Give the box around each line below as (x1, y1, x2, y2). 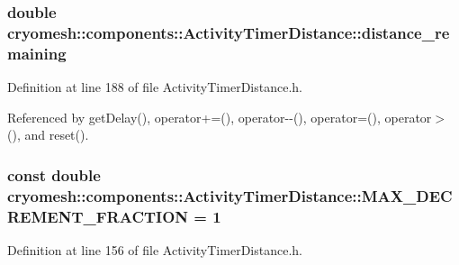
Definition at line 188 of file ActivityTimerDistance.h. (7, 78, 302, 96)
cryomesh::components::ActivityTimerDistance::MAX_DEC (7, 184, 453, 206)
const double (7, 163, 101, 186)
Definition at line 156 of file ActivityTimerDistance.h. (7, 240, 302, 259)
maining (7, 41, 67, 64)
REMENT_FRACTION (7, 205, 189, 227)
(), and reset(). (7, 125, 89, 144)
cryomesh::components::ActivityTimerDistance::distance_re (7, 21, 450, 43)
